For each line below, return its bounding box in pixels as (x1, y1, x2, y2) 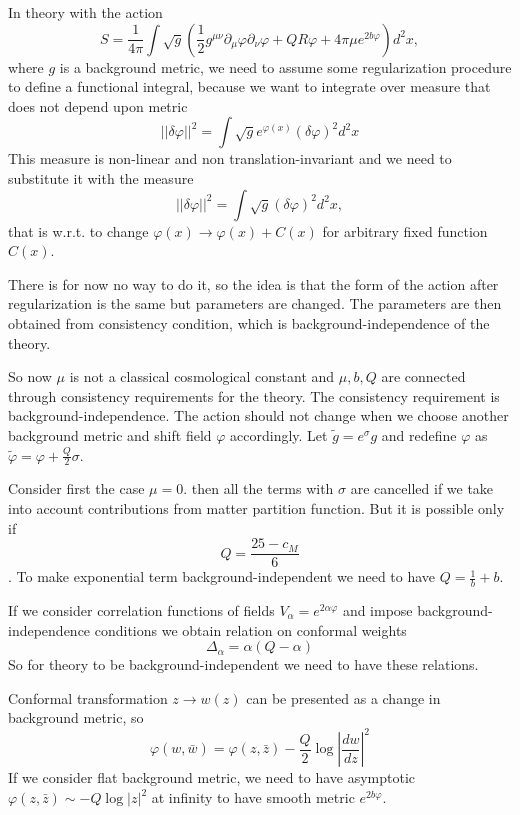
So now (8, 366, 52, 387)
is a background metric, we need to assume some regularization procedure (59, 56, 512, 77)
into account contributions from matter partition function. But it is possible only (8, 497, 505, 518)
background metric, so (8, 707, 144, 728)
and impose (342, 600, 413, 620)
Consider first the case (8, 478, 145, 499)
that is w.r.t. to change (8, 220, 149, 241)
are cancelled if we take (350, 478, 494, 499)
